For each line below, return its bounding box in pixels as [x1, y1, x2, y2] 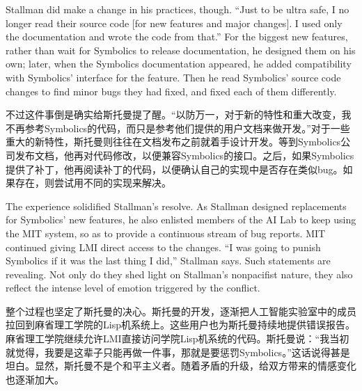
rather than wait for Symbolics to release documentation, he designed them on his [6, 42, 356, 57]
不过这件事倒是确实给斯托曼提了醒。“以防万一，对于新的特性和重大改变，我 [6, 107, 352, 122]
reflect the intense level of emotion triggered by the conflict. [6, 280, 260, 295]
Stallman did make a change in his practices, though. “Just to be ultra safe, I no [6, 2, 349, 16]
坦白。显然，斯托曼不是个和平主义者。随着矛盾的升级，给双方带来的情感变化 [6, 358, 356, 373]
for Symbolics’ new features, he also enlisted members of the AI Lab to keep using [6, 212, 356, 227]
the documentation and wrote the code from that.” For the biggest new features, [6, 29, 348, 44]
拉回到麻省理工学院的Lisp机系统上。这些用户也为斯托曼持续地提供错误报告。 [6, 317, 355, 332]
